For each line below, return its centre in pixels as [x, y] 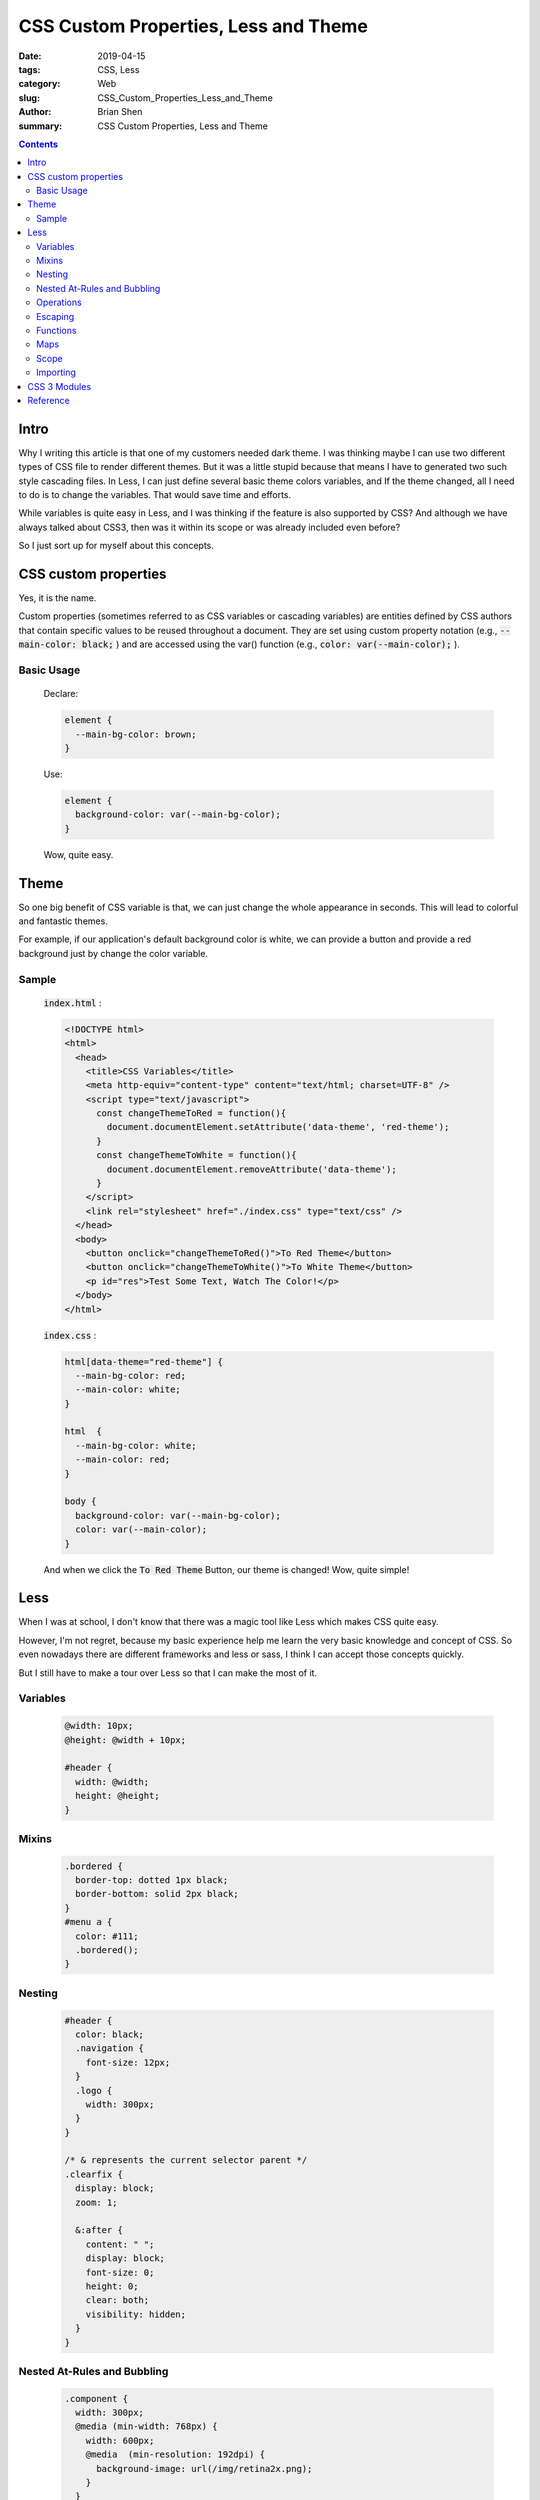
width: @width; [112, 1781]
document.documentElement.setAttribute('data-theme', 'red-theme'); [278, 1127]
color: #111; [107, 1936]
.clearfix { [94, 2174]
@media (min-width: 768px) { [147, 2426]
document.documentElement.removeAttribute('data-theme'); [251, 1169]
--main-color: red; [123, 1459]
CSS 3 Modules [59, 386]
